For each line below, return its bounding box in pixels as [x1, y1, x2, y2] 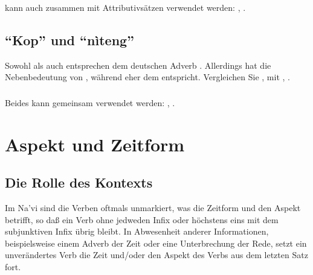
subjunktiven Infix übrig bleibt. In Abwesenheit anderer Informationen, [5, 225, 269, 238]
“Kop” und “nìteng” [5, 30, 135, 49]
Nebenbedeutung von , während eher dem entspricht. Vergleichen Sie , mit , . [5, 71, 290, 83]
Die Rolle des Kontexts [5, 173, 153, 192]
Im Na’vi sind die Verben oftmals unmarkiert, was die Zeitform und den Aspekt [5, 201, 301, 213]
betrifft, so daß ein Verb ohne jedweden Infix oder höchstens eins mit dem [5, 213, 279, 226]
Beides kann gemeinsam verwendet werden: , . [5, 96, 175, 109]
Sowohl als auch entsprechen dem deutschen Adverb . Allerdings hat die [5, 58, 271, 71]
